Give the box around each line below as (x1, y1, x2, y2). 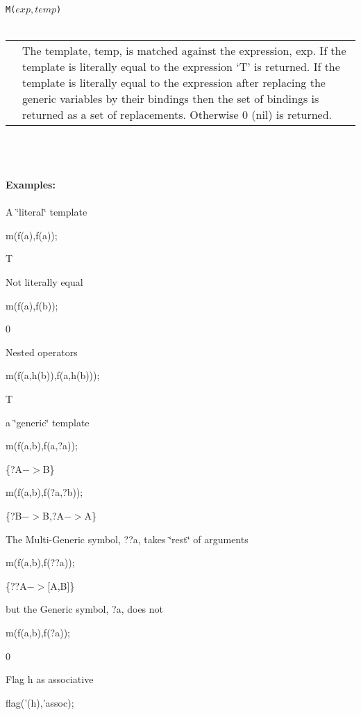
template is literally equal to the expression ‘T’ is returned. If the (22, 58, 340, 75)
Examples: (6, 177, 56, 192)
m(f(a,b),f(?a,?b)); (6, 485, 83, 499)
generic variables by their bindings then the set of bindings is (22, 90, 319, 107)
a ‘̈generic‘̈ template (6, 415, 90, 429)
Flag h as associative (6, 672, 94, 686)
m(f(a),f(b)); (6, 298, 58, 312)
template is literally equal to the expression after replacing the (22, 74, 326, 91)
